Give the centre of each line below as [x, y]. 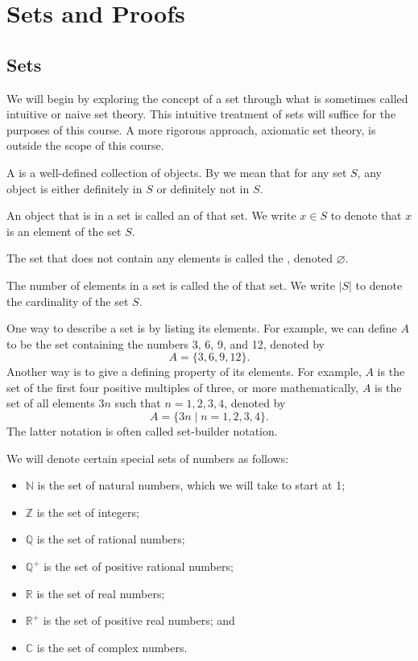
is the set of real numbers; [101, 593]
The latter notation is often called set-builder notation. [142, 431]
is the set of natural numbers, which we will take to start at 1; [191, 485]
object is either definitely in [74, 188]
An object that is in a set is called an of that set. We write [151, 215]
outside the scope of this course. [85, 145]
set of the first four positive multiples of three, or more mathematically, [183, 387]
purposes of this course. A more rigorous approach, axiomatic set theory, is [191, 129]
